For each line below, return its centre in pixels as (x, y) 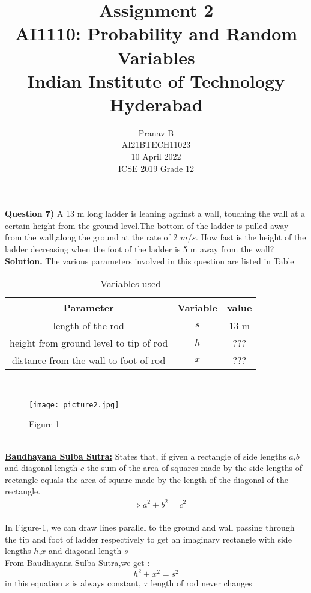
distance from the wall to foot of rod (89, 360)
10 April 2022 (156, 157)
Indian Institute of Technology (156, 80)
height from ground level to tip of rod (89, 343)
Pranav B (156, 132)
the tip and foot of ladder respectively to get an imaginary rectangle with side (148, 539)
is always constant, (107, 583)
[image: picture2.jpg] (74, 405)
